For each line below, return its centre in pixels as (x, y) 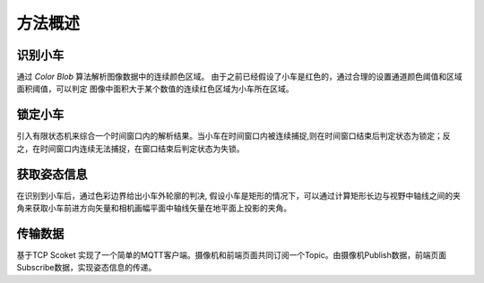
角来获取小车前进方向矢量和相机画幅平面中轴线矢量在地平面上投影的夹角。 (154, 208)
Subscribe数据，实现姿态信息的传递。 (86, 268)
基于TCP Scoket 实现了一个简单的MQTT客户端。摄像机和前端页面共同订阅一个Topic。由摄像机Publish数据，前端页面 (232, 254)
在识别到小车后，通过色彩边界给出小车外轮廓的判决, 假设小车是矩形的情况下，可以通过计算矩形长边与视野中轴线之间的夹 (238, 195)
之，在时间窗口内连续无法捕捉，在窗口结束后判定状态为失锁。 (130, 149)
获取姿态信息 (52, 174)
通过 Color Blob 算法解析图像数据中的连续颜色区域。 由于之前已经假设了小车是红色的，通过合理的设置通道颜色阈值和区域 (239, 77)
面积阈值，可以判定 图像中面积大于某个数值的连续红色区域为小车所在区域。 (155, 89)
